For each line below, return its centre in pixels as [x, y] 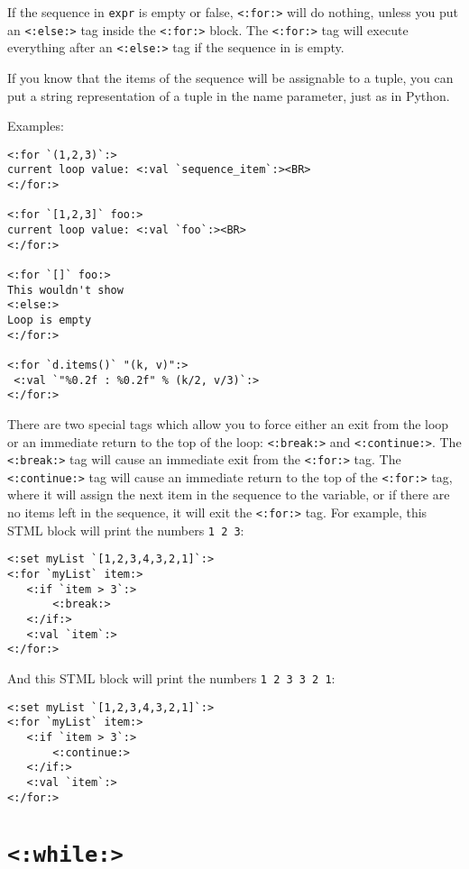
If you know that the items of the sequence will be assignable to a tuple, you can [230, 77]
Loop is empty [50, 320]
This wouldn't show [65, 290]
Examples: [36, 126]
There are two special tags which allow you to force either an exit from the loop [228, 423]
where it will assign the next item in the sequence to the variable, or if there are [229, 494]
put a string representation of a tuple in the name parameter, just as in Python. [229, 95]
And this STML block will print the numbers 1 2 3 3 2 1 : [171, 677]
